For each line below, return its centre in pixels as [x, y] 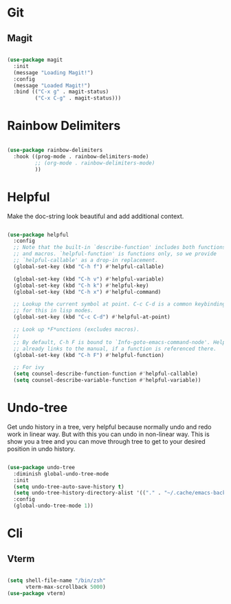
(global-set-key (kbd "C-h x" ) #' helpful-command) [87, 292]
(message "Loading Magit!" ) [54, 73]
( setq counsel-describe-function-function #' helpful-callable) [106, 374]
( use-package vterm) [37, 593]
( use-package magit [35, 60]
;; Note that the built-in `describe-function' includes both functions [120, 248]
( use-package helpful [38, 235]
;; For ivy [29, 367]
